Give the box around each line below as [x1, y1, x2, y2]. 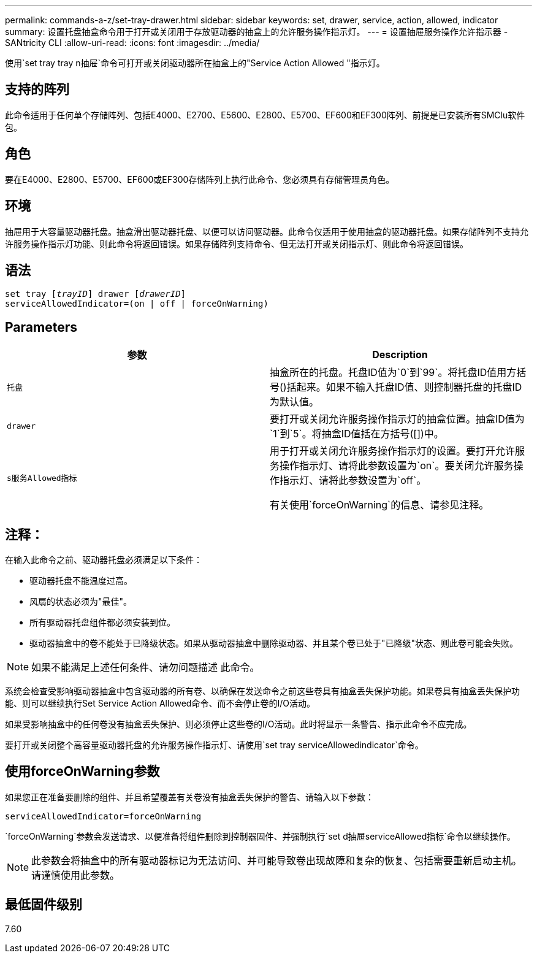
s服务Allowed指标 [7, 473, 77, 483]
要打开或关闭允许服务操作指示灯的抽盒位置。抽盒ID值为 [270, 413, 525, 426]
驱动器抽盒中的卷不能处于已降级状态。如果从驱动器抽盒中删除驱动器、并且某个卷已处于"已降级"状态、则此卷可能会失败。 [29, 638, 519, 649]
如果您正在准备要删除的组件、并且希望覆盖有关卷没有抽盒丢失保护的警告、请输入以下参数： [5, 791, 374, 802]
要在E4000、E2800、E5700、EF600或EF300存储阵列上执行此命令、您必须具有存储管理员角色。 [5, 174, 395, 185]
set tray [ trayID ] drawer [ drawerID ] [5, 289, 186, 299]
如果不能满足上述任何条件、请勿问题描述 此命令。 [31, 661, 260, 674]
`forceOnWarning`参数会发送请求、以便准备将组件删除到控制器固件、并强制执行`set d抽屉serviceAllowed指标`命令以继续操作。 [5, 830, 516, 841]
